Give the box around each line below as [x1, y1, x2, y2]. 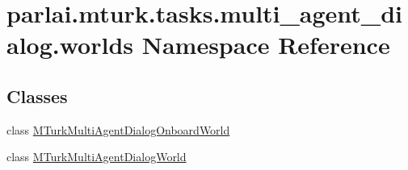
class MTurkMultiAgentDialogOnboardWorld [6, 121, 230, 138]
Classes [6, 83, 68, 108]
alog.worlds [6, 28, 133, 61]
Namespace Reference [141, 28, 390, 61]
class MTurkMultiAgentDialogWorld [6, 148, 187, 165]
